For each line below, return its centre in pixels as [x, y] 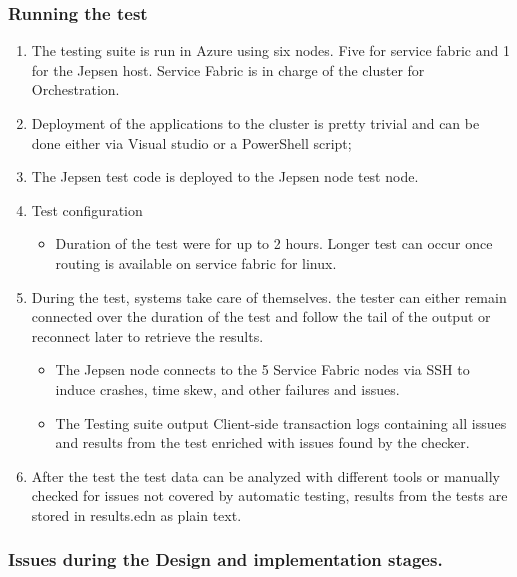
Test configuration [87, 209]
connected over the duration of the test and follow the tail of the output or [261, 316]
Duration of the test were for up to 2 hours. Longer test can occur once [274, 243]
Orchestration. [75, 89]
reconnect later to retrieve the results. [147, 335]
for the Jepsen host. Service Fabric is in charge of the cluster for [228, 69]
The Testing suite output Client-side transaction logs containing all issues [281, 422]
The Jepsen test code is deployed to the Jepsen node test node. [225, 176]
